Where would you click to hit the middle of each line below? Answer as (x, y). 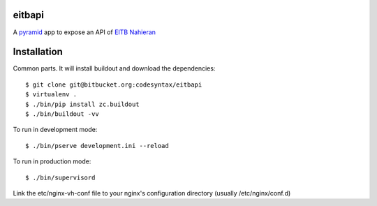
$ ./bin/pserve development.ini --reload (97, 146)
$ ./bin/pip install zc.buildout (82, 104)
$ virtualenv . (51, 95)
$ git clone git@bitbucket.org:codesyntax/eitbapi (114, 84)
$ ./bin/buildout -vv (62, 114)
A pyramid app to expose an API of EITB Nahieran (84, 32)
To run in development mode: (55, 130)
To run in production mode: (52, 161)
